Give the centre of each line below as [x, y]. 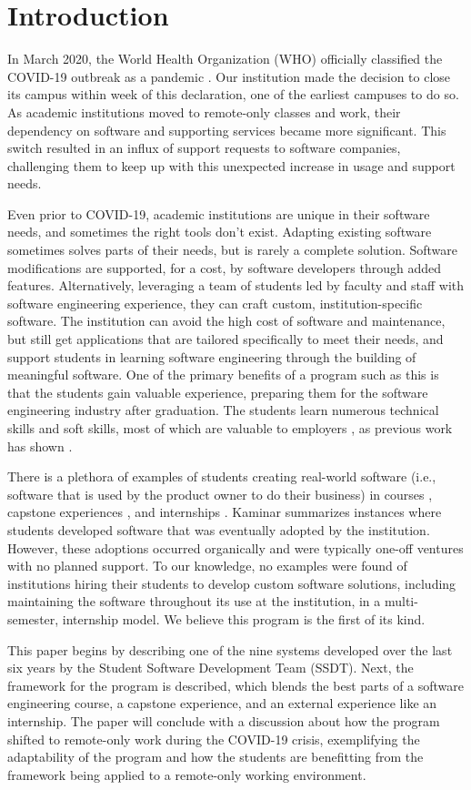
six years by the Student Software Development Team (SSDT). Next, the [210, 668]
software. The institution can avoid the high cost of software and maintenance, [226, 321]
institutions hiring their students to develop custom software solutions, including [232, 583]
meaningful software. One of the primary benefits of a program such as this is [223, 375]
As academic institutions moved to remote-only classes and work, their [204, 111]
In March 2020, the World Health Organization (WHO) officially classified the [225, 59]
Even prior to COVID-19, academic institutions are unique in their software [219, 213]
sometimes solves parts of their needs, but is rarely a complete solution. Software [233, 250]
